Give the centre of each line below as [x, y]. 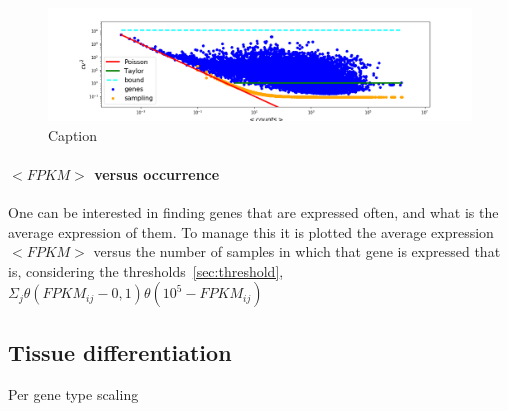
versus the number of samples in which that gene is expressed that [297, 251]
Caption [73, 134]
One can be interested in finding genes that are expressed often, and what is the [253, 212]
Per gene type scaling [73, 393]
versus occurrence [157, 173]
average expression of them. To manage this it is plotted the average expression [251, 231]
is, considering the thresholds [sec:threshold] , [146, 270]
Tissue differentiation [120, 351]
